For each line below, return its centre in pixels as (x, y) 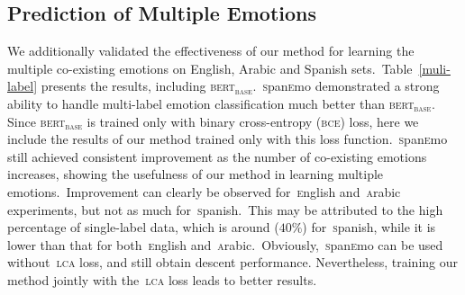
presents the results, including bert (138, 86)
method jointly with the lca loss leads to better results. (162, 279)
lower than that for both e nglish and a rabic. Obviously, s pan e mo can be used (225, 244)
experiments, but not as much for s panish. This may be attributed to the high (225, 209)
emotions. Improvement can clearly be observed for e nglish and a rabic (204, 191)
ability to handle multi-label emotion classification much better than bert (211, 103)
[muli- (434, 68)
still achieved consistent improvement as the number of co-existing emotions (217, 156)
